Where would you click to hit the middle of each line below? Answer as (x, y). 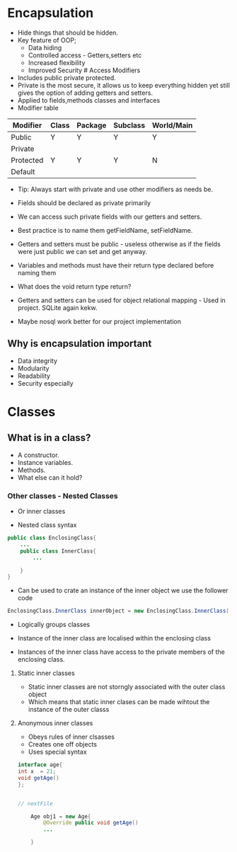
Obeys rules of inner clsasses (71, 737)
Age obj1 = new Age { (61, 816)
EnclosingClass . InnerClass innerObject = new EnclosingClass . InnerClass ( (118, 611)
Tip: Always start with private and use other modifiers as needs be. (115, 189)
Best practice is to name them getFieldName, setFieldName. (105, 230)
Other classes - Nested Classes (63, 495)
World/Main (172, 125)
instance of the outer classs (69, 710)
